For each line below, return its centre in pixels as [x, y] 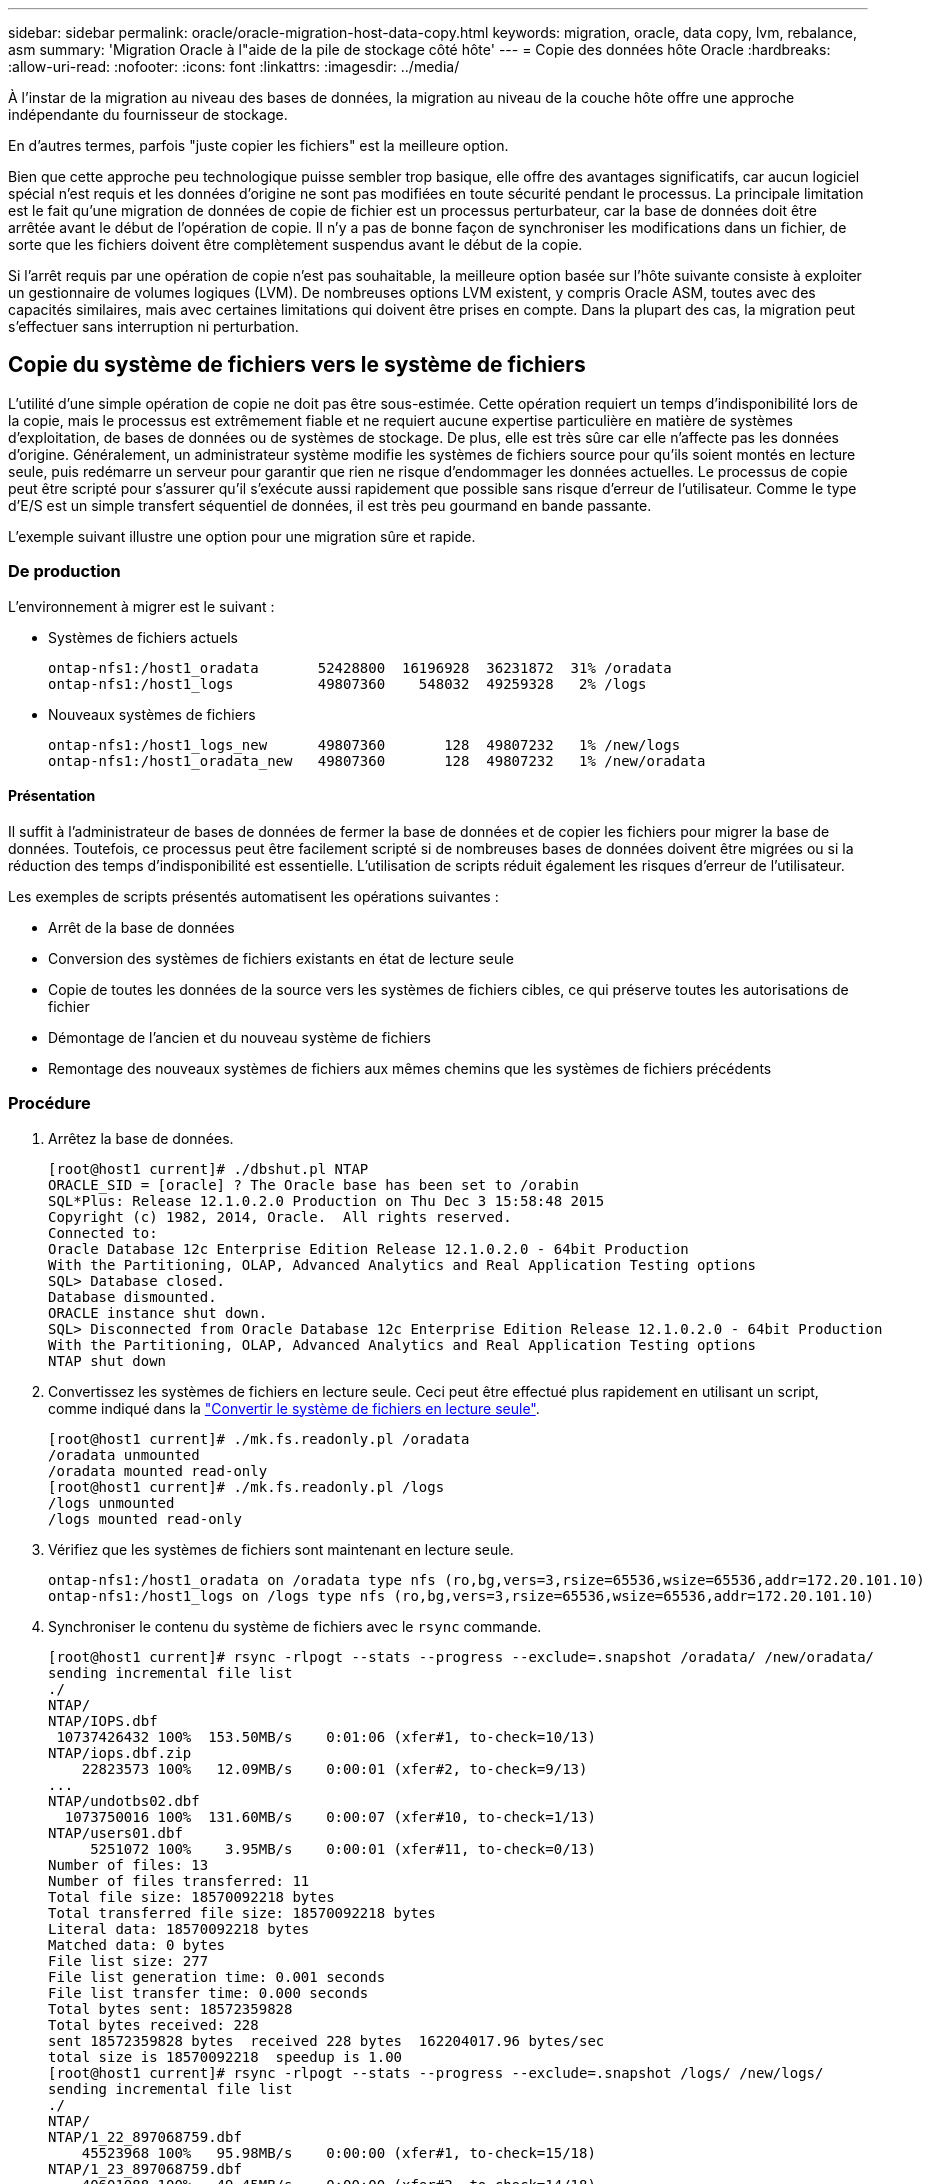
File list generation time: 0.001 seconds [217, 1976]
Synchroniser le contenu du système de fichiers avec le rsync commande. [295, 1626]
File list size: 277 [128, 1960]
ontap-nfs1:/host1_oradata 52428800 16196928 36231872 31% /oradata [360, 667]
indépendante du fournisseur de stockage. [148, 114]
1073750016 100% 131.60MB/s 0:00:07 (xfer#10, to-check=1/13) [330, 1816]
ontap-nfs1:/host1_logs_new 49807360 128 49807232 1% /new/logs [364, 744]
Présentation [52, 796]
